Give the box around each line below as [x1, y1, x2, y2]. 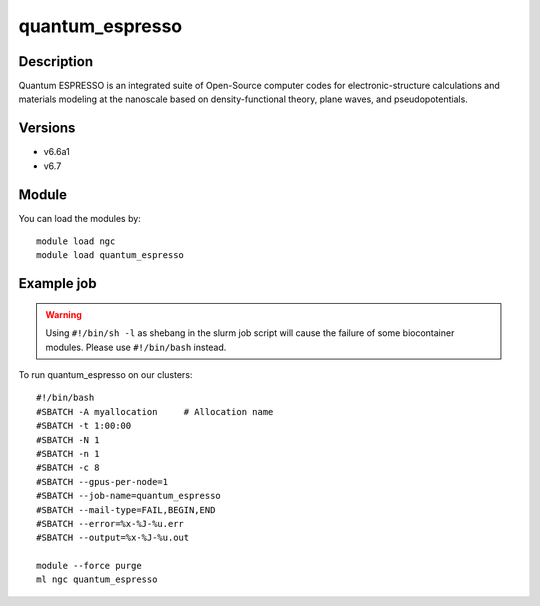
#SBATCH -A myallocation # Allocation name [36, 406, 274, 417]
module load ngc [36, 236, 116, 247]
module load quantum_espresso [36, 250, 185, 261]
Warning [45, 308, 82, 320]
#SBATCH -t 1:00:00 [36, 420, 132, 432]
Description [18, 53, 94, 70]
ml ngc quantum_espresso [36, 574, 158, 585]
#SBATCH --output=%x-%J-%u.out [36, 532, 190, 544]
